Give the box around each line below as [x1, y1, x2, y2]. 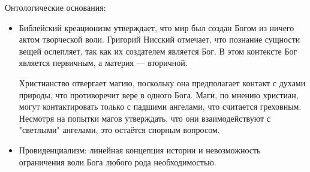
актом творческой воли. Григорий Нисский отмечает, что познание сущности [19, 33, 300, 46]
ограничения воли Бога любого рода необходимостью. [19, 155, 216, 168]
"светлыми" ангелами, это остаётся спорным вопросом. [19, 123, 220, 136]
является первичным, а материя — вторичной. [19, 56, 188, 69]
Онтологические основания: [5, 1, 106, 13]
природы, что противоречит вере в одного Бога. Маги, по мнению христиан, [19, 88, 299, 101]
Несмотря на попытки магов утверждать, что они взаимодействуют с [19, 111, 270, 124]
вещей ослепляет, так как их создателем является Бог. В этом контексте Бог [19, 44, 297, 57]
